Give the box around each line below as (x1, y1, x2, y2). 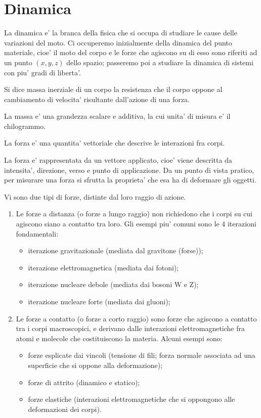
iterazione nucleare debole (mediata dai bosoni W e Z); (28, 279, 199, 290)
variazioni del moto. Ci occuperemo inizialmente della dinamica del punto (4, 37, 232, 48)
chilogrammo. (4, 120, 46, 131)
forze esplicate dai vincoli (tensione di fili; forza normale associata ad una (28, 350, 255, 360)
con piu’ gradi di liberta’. (4, 67, 81, 77)
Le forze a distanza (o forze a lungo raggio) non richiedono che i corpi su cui (16, 208, 252, 219)
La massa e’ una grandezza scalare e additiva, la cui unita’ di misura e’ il (4, 111, 231, 121)
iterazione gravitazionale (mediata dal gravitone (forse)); (28, 245, 203, 256)
